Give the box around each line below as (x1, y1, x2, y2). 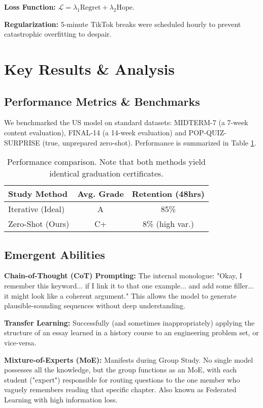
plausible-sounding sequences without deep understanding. (4, 300, 186, 311)
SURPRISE (4, 137, 40, 148)
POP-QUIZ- (188, 127, 226, 137)
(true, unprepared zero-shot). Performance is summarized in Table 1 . (42, 137, 256, 148)
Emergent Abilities (4, 246, 105, 262)
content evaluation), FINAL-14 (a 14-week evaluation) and (4, 127, 186, 137)
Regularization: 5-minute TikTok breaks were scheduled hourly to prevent (4, 18, 241, 29)
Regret (80, 4, 101, 11)
